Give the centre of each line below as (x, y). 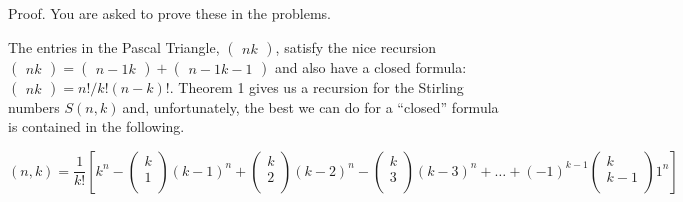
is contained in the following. (96, 126)
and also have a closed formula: (370, 66)
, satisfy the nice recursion (356, 46)
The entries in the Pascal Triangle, (114, 46)
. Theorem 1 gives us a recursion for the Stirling (316, 86)
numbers (34, 106)
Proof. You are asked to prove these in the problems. (169, 13)
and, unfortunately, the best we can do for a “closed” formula (310, 106)
